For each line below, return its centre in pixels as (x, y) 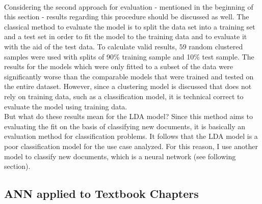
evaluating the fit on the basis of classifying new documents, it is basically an (125, 126)
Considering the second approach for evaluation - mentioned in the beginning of (129, 6)
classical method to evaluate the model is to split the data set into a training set (130, 26)
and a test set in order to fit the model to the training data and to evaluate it (126, 36)
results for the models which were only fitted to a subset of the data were (119, 66)
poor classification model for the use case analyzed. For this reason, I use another (131, 146)
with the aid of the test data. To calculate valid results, (90, 46)
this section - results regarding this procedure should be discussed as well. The (127, 17)
